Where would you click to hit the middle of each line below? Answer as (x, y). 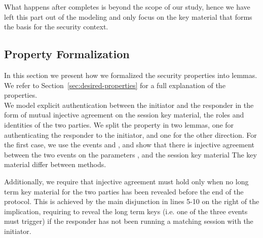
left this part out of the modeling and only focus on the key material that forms (128, 16)
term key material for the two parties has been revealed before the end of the (124, 191)
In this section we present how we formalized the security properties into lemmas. (131, 75)
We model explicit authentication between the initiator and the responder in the (129, 105)
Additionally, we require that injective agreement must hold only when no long (126, 181)
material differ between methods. (55, 164)
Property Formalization (67, 54)
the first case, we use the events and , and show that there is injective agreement (129, 145)
